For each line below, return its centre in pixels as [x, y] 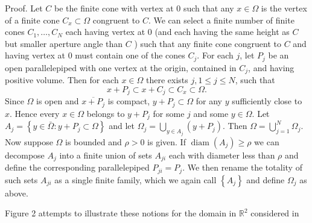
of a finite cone [32, 20]
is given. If [167, 141]
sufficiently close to [267, 101]
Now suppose [29, 141]
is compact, [129, 101]
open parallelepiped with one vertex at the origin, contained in [121, 67]
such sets [21, 179]
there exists [167, 80]
